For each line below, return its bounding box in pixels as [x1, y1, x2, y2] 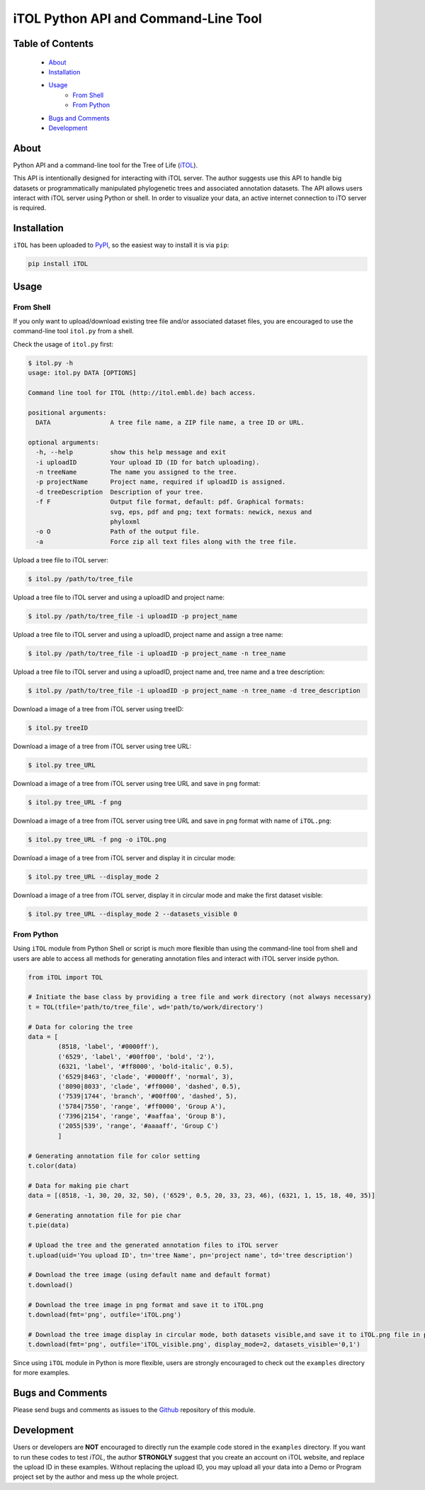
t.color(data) [28, 1162, 77, 1170]
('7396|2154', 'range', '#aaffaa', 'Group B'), [57, 1112, 227, 1121]
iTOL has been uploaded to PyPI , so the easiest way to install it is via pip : [13, 241, 229, 250]
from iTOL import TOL [28, 973, 103, 982]
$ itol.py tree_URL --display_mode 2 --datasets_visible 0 [28, 910, 237, 918]
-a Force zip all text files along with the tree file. [35, 538, 297, 545]
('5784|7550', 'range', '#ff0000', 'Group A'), [57, 1102, 227, 1110]
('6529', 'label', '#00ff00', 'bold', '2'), [57, 1052, 215, 1060]
